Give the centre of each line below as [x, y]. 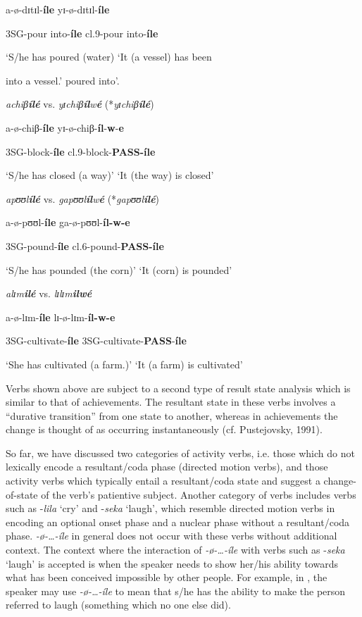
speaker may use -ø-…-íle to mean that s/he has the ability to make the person [176, 591]
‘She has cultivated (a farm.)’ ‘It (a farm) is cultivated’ [124, 364]
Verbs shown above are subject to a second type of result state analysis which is [178, 388]
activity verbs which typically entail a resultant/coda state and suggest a [163, 481]
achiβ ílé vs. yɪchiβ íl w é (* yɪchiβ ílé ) [80, 104]
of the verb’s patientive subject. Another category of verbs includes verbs [199, 494]
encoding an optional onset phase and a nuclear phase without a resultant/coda [178, 522]
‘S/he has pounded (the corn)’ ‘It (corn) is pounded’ [119, 269]
